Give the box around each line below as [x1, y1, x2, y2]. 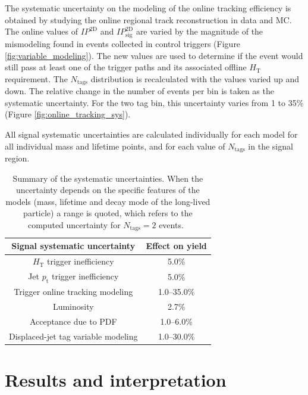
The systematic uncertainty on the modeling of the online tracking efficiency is [5, 2, 291, 14]
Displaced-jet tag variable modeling [9, 329, 138, 342]
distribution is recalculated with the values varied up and [90, 72, 300, 85]
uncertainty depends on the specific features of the [16, 183, 200, 196]
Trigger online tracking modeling [14, 285, 133, 298]
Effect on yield [146, 240, 207, 252]
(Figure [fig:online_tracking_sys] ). [5, 108, 131, 120]
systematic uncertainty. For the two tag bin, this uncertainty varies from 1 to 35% [5, 96, 304, 108]
